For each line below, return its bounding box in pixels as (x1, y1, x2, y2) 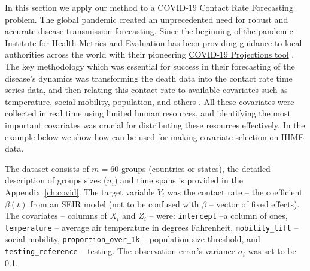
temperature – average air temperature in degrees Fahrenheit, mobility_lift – (5, 221, 299, 233)
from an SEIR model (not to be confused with (30, 197, 199, 210)
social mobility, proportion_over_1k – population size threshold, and (5, 233, 260, 245)
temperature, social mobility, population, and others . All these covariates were (5, 95, 294, 107)
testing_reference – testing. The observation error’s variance (5, 245, 236, 257)
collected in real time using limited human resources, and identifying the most (5, 107, 291, 119)
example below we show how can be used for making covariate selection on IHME (5, 130, 304, 143)
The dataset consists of (5, 162, 89, 174)
